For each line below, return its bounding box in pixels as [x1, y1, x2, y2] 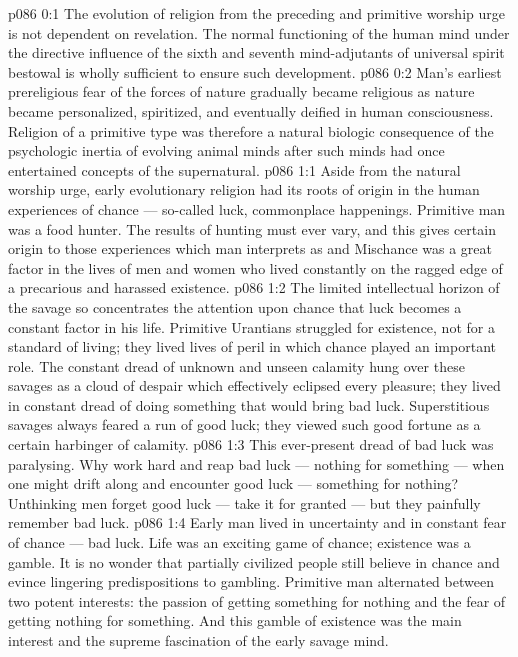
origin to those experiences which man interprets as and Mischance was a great [8, 238, 492, 259]
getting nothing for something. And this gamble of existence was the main [8, 610, 462, 631]
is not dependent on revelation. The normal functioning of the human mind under [8, 22, 510, 43]
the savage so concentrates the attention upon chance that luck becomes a [8, 296, 462, 317]
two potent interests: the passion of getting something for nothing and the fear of [8, 590, 506, 611]
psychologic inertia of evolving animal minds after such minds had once [8, 140, 445, 161]
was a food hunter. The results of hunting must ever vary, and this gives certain [8, 218, 496, 239]
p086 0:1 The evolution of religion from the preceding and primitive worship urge [8, 3, 505, 23]
